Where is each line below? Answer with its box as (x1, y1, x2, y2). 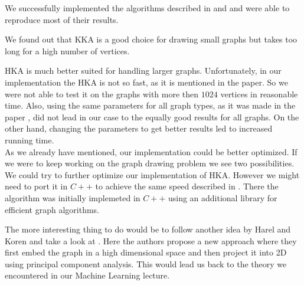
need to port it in (5, 180, 68, 192)
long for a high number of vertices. (5, 44, 130, 57)
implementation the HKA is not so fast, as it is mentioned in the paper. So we (5, 76, 288, 88)
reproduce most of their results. (5, 13, 119, 25)
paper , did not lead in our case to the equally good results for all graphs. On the (5, 110, 299, 123)
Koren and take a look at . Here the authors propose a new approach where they (5, 234, 297, 247)
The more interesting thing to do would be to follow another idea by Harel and (5, 223, 291, 235)
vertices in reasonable (220, 87, 298, 100)
